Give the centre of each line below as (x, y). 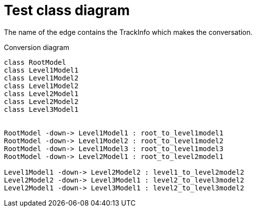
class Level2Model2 (41, 101)
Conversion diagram (37, 47)
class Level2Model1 (41, 93)
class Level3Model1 (41, 109)
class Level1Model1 (41, 70)
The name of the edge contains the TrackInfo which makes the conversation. (128, 32)
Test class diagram (67, 10)
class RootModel (35, 62)
